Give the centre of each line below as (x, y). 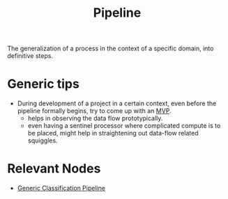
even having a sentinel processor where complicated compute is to (124, 126)
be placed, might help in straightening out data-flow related (113, 133)
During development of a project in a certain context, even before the (117, 103)
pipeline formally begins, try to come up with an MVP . (94, 111)
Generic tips (44, 84)
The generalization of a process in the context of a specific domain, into (111, 49)
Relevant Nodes (54, 169)
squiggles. (43, 140)
